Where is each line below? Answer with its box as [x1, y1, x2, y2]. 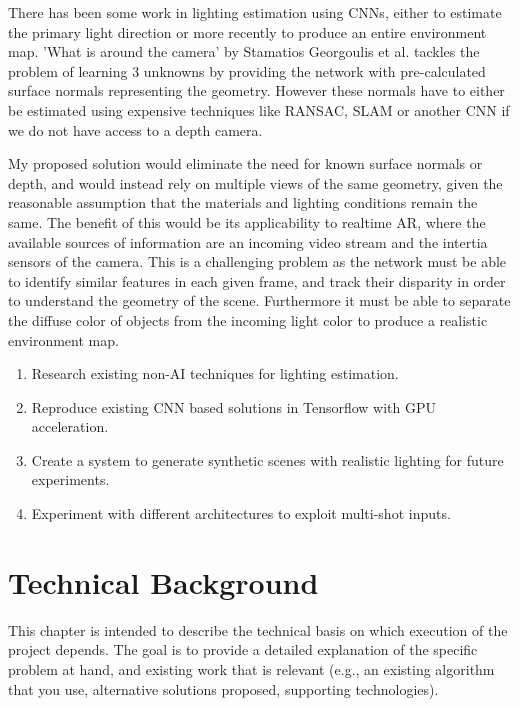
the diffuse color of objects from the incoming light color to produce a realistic [8, 309, 488, 330]
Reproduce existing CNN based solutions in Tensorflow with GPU [31, 396, 437, 417]
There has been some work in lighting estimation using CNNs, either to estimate [8, 2, 502, 22]
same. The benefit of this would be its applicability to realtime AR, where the [8, 211, 486, 232]
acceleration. [31, 416, 109, 437]
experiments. [31, 469, 110, 490]
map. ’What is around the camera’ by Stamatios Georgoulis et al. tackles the [8, 41, 480, 62]
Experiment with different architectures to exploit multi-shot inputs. [31, 503, 451, 524]
